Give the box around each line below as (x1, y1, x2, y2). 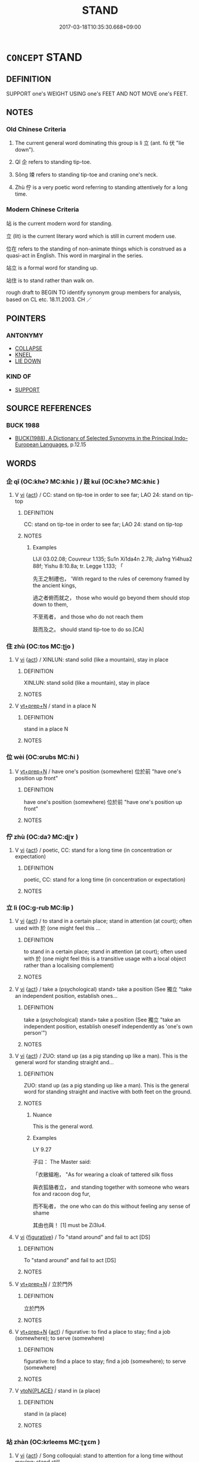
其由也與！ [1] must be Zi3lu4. (32, 1222, 106, 1229)
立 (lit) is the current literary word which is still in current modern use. (6, 232, 177, 239)
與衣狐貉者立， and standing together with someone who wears (32, 1183, 189, 1191)
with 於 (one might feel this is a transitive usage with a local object (23, 955, 186, 962)
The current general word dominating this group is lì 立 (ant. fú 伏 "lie (14, 140, 185, 147)
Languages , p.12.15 (39, 441, 86, 448)
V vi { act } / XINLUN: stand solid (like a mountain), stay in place (14, 656, 169, 663)
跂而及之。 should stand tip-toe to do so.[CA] (32, 626, 144, 633)
